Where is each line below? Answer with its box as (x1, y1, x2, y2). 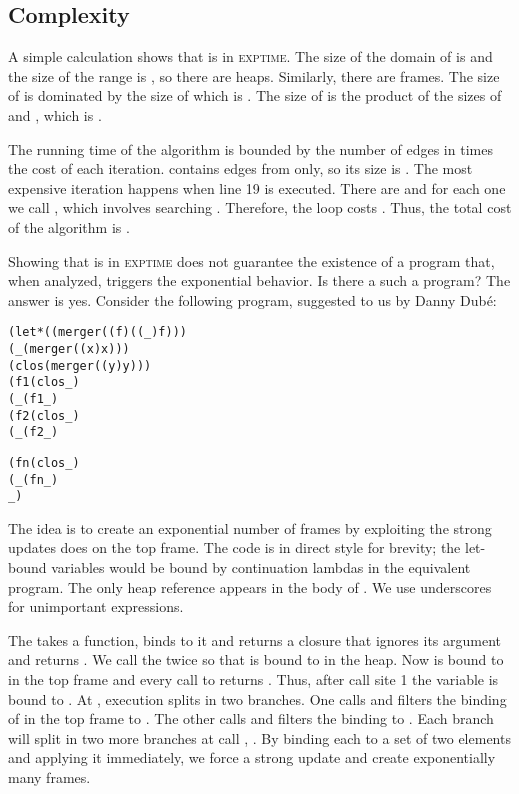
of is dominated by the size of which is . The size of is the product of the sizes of (8, 85, 502, 106)
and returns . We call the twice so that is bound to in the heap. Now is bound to (8, 649, 504, 670)
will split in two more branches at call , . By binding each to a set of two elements (8, 727, 511, 748)
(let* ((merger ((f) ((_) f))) (8, 325, 187, 340)
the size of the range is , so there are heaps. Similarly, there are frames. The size (8, 65, 500, 86)
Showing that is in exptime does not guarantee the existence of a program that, (8, 250, 495, 271)
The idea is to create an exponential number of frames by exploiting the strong (8, 517, 492, 538)
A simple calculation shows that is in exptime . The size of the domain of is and (8, 46, 493, 67)
